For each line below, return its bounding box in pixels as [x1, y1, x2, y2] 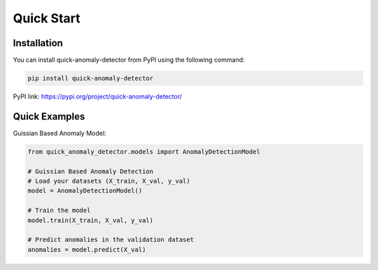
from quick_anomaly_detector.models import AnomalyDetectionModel [27, 148, 260, 155]
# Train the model [27, 206, 91, 215]
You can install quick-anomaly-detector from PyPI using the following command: [13, 56, 245, 64]
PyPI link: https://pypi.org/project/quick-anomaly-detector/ [13, 92, 182, 101]
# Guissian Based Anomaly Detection [27, 167, 154, 175]
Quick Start [13, 10, 80, 26]
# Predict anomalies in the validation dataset [27, 236, 194, 244]
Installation [13, 37, 63, 49]
